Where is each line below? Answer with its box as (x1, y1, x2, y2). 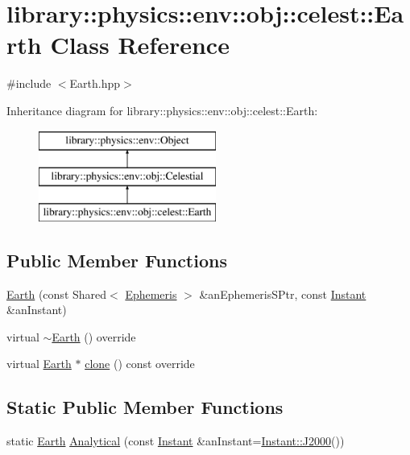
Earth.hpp (69, 75, 121, 92)
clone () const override (85, 355, 195, 372)
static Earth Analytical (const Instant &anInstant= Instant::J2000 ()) (6, 432, 345, 449)
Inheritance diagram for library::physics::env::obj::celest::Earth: (6, 101, 318, 118)
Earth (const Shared (6, 285, 107, 302)
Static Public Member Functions (6, 395, 284, 420)
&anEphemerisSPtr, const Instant (199, 285, 367, 302)
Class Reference (50, 28, 230, 61)
